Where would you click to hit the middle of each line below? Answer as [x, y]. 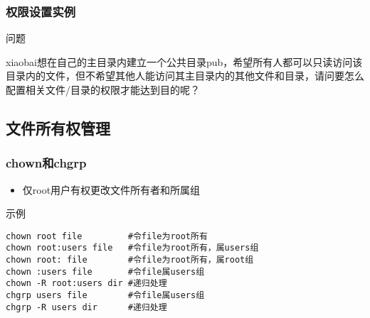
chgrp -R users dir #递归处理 [86, 307]
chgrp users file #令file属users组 [105, 296]
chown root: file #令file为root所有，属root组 [130, 260]
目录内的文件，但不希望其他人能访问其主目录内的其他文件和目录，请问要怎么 [185, 76]
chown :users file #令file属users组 [105, 272]
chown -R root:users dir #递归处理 [86, 284]
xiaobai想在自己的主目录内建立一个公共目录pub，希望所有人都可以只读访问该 [184, 61]
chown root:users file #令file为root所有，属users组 [132, 248]
